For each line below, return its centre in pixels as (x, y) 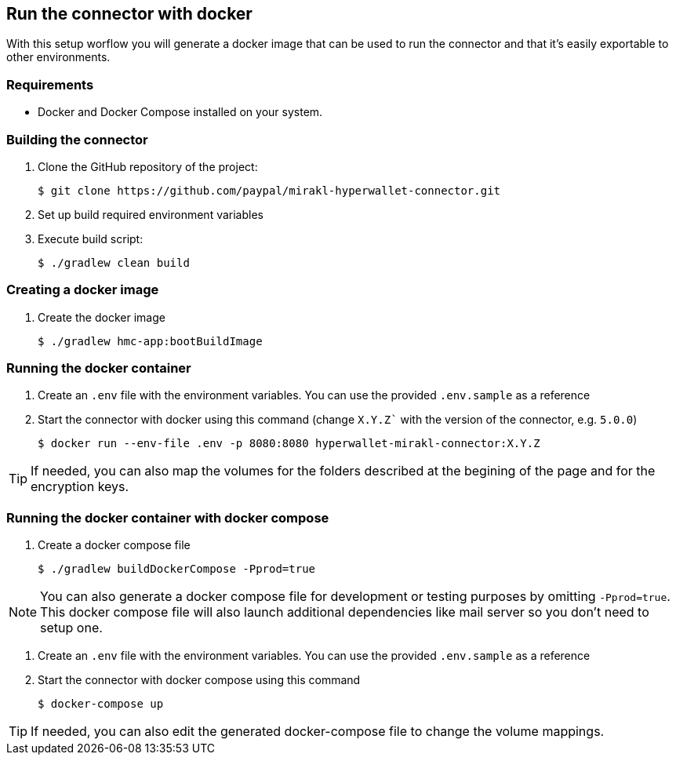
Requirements (50, 84)
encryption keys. (80, 487)
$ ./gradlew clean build (114, 262)
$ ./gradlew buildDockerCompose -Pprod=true (177, 569)
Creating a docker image (83, 290)
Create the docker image (102, 317)
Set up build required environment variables (151, 214)
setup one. (71, 628)
